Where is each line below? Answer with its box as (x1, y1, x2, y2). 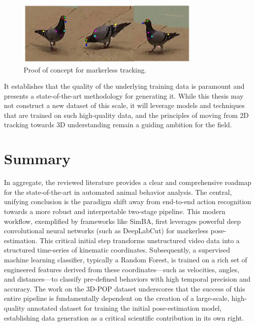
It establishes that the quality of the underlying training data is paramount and (4, 81, 245, 91)
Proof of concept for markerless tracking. (24, 64, 147, 74)
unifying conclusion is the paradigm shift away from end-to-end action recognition (4, 196, 252, 207)
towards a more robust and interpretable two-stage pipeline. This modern (4, 206, 225, 216)
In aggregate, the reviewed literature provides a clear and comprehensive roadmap (4, 177, 252, 187)
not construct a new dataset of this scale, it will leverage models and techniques (4, 100, 245, 110)
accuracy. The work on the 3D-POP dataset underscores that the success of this (4, 283, 245, 293)
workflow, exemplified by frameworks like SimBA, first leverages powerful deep (4, 216, 241, 226)
